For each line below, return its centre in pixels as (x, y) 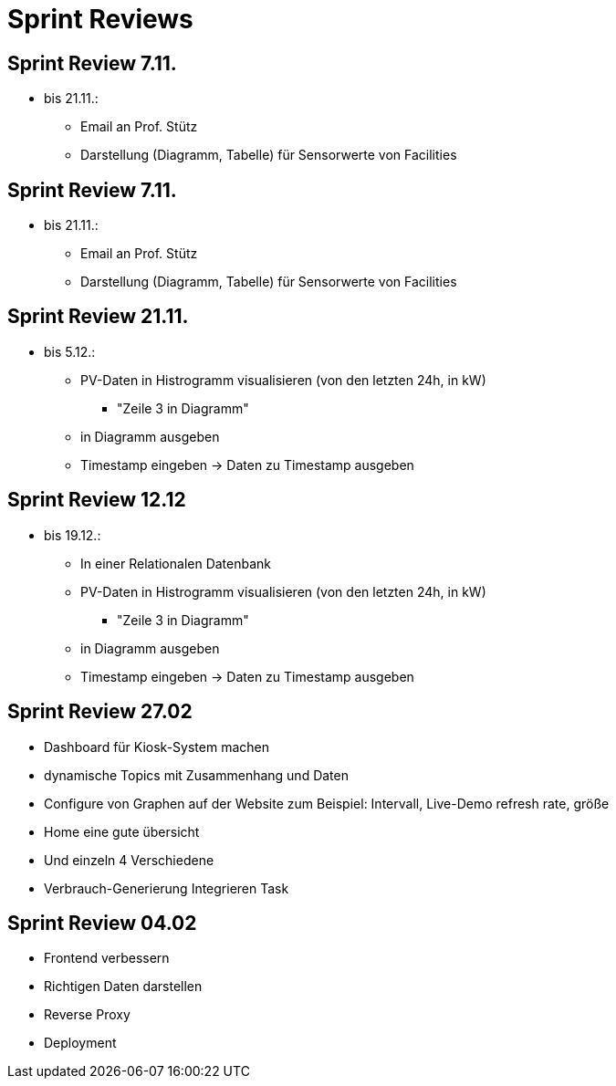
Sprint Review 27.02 (100, 712)
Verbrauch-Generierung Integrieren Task (167, 888)
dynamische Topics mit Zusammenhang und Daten (196, 775)
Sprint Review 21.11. (98, 317)
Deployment (80, 1043)
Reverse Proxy (87, 1015)
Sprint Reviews (100, 19)
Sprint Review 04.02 (102, 923)
